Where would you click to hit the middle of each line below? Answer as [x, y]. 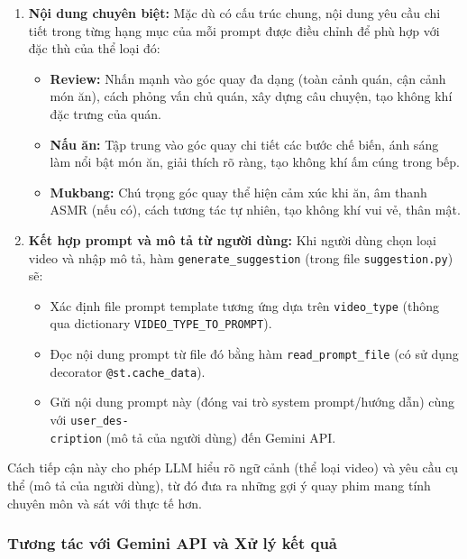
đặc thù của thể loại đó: [94, 48]
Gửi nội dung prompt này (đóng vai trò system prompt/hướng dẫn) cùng [252, 402]
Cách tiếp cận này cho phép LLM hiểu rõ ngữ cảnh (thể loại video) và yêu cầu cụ [233, 467]
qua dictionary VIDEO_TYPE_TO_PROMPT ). [161, 323]
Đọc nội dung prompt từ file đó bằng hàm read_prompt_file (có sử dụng [254, 354]
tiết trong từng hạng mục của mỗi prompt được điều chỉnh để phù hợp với [234, 30]
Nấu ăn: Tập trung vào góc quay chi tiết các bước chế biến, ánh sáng [244, 144]
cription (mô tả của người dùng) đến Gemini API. [193, 437]
